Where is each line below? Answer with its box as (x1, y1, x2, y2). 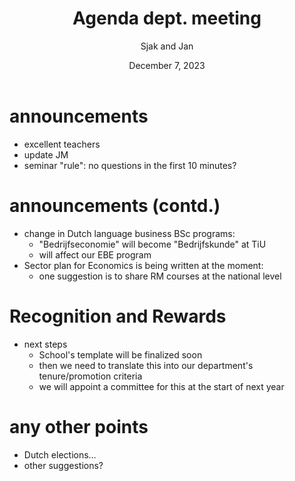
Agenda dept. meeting (72, 7, 262, 30)
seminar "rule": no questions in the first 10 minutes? (23, 159, 237, 171)
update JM (23, 148, 69, 161)
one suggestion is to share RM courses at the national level (38, 270, 282, 282)
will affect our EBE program (38, 248, 152, 261)
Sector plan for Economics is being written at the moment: (23, 259, 264, 271)
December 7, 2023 (128, 59, 206, 71)
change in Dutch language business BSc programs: (23, 227, 236, 239)
